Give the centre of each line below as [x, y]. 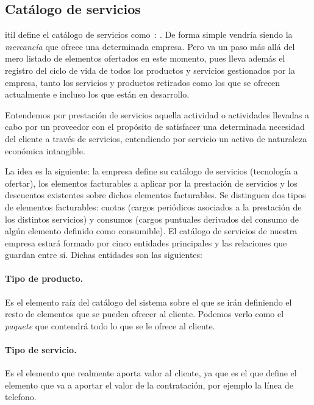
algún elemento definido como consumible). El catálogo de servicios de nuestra [151, 231]
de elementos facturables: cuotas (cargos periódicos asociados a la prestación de [153, 206]
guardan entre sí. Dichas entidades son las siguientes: [104, 255]
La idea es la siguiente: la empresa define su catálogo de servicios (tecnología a [152, 171]
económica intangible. [45, 150]
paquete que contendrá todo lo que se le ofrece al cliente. [110, 325]
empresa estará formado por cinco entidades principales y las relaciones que [146, 242]
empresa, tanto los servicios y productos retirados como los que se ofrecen [143, 82]
